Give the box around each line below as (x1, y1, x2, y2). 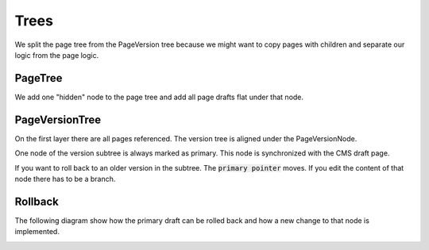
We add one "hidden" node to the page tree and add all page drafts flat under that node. (14, 92, 304, 102)
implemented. (14, 227, 60, 237)
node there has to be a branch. (14, 174, 116, 183)
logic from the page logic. (14, 50, 99, 60)
